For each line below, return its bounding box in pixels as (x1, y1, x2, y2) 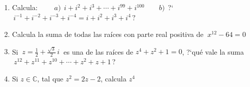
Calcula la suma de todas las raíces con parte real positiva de (12, 29, 204, 39)
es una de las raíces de (63, 46, 133, 57)
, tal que (37, 73, 64, 83)
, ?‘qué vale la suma (182, 46, 244, 57)
